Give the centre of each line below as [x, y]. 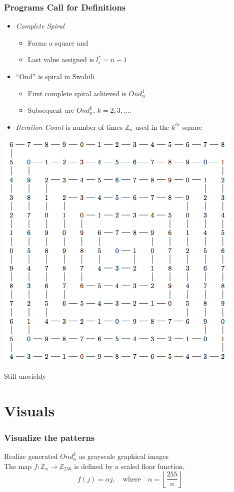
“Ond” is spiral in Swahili [55, 76]
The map [18, 466]
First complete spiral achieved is [77, 93]
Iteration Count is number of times [69, 127]
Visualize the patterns [49, 437]
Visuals [29, 410]
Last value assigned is [61, 59]
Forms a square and [58, 42]
